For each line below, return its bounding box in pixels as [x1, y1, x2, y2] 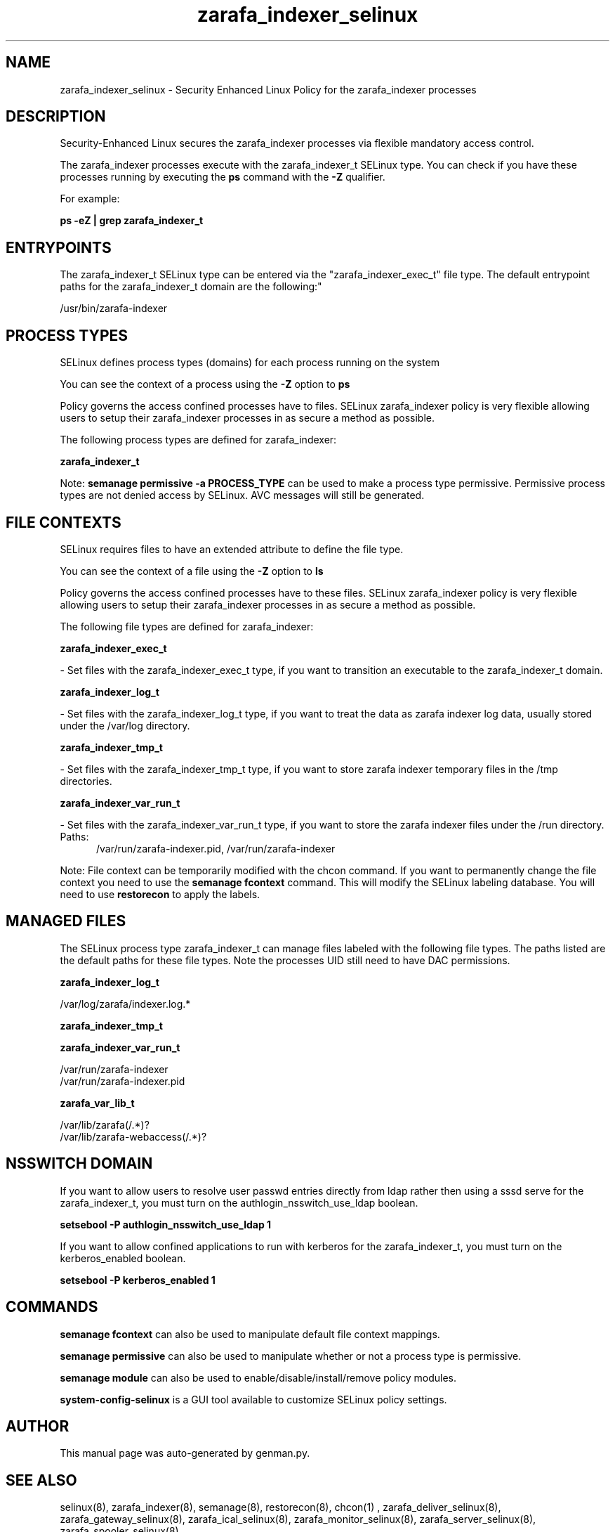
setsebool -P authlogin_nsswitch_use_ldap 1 [60, 1218, 272, 1231]
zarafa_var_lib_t [60, 1096, 135, 1109]
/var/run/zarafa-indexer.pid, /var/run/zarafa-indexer [96, 842, 336, 855]
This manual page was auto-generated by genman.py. [60, 1447, 310, 1460]
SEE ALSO [6, 1471, 77, 1489]
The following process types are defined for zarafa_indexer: [60, 434, 337, 446]
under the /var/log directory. [60, 719, 190, 732]
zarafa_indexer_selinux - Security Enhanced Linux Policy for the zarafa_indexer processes [60, 83, 477, 96]
